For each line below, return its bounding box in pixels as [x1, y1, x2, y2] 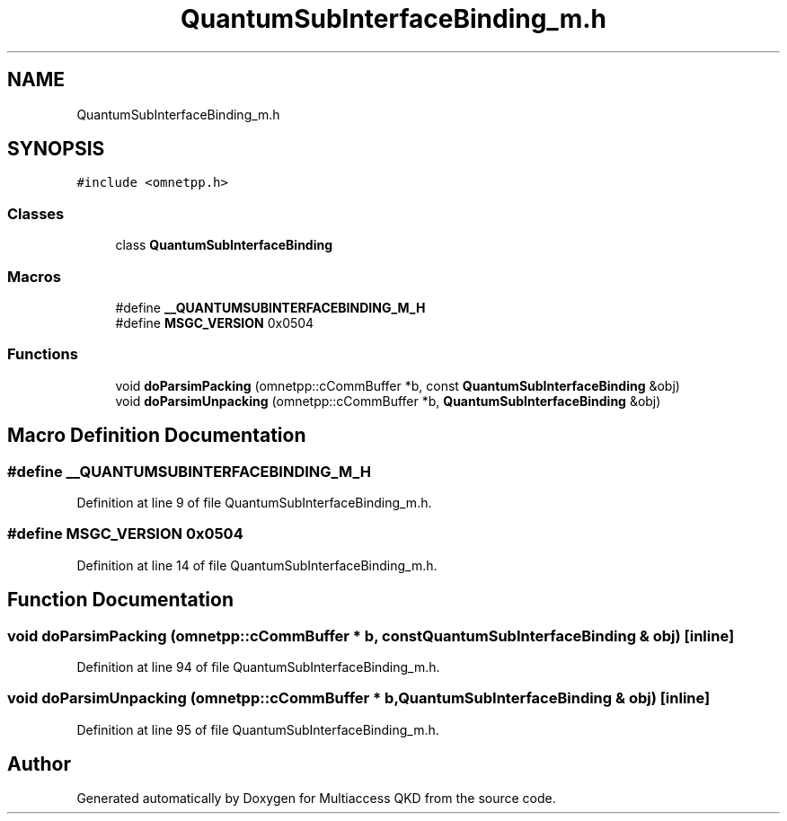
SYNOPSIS [7, 137, 105, 161]
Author [7, 753, 71, 776]
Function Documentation [7, 588, 234, 612]
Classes [7, 204, 65, 223]
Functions [7, 345, 78, 364]
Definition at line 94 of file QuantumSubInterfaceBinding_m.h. [76, 658, 440, 675]
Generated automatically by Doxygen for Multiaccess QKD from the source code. [76, 790, 556, 807]
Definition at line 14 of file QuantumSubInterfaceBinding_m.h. [76, 557, 438, 573]
